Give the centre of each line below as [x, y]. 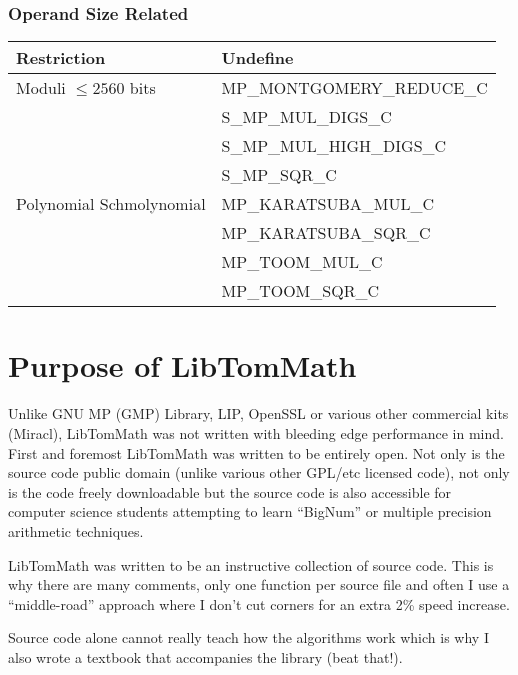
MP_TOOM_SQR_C [300, 291]
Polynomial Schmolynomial [111, 204]
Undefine [257, 58]
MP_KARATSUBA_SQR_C [326, 233]
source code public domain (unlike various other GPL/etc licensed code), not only [259, 472]
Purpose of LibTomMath [182, 365]
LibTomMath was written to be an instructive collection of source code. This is [251, 564]
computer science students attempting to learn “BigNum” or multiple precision [250, 511]
